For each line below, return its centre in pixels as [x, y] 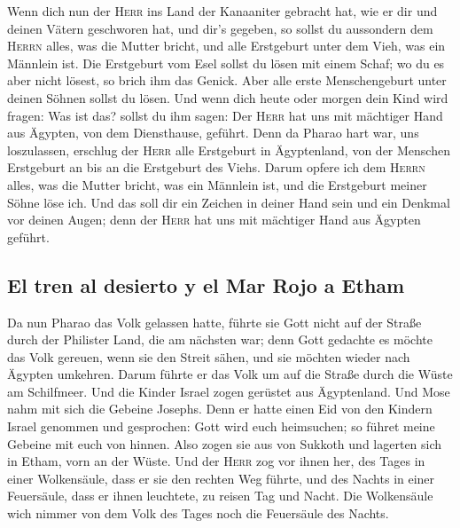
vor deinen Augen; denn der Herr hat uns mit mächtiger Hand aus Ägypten [214, 220]
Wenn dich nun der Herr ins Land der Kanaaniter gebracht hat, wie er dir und [222, 11]
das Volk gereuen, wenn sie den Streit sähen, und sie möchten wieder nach [209, 356]
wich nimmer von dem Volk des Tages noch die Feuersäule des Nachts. [198, 513]
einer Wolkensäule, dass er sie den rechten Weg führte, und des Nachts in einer [221, 478]
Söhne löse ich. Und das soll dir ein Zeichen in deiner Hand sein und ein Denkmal [229, 202]
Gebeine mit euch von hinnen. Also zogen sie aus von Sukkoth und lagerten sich [225, 443]
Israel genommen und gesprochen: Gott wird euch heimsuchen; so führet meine [221, 426]
